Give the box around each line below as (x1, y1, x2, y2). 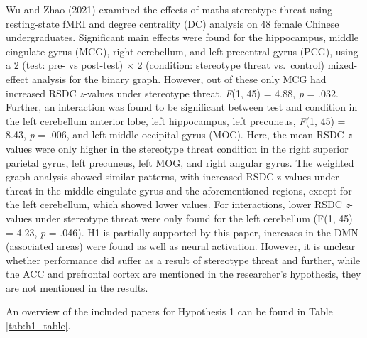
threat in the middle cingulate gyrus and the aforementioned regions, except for (6, 182, 352, 197)
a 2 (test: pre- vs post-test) (6, 58, 124, 72)
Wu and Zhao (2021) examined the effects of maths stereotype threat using (6, 2, 333, 16)
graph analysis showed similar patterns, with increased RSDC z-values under (6, 169, 339, 184)
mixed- (327, 58, 358, 72)
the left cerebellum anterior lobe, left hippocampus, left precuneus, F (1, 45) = (6, 113, 346, 128)
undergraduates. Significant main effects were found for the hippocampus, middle (6, 30, 359, 45)
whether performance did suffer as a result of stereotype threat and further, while (6, 252, 361, 267)
